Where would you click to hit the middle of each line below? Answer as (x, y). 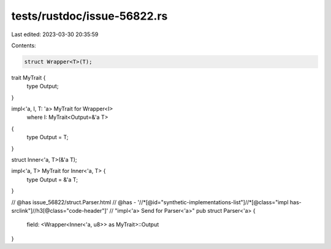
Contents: (24, 45)
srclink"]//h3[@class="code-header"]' (60, 210)
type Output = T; (48, 137)
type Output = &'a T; (52, 179)
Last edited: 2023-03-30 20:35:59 (55, 34)
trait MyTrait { (29, 77)
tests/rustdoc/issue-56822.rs (89, 16)
